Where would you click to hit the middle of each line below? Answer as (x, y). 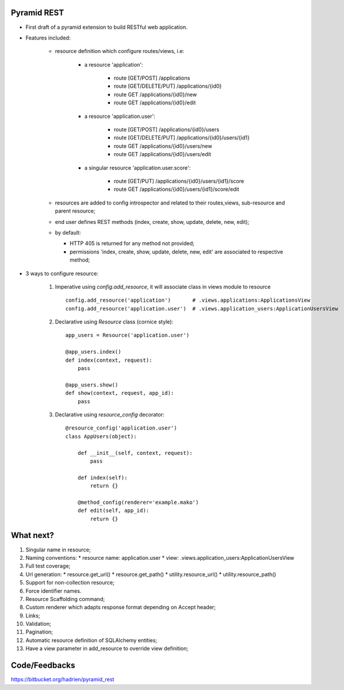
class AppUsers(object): (101, 436)
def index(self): (102, 478)
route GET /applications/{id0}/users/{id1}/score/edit (176, 189)
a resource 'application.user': (120, 116)
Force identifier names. (54, 591)
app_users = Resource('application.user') (128, 335)
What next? (32, 535)
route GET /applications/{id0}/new (155, 94)
